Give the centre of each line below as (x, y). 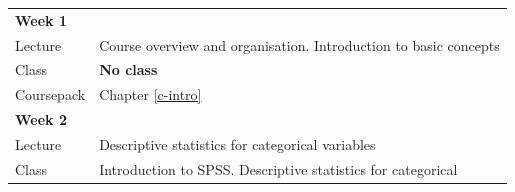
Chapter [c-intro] (150, 94)
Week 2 (41, 119)
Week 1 (41, 19)
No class (128, 69)
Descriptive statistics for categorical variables (237, 143)
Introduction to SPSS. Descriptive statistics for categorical (278, 168)
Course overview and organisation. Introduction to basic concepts (299, 44)
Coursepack (50, 94)
